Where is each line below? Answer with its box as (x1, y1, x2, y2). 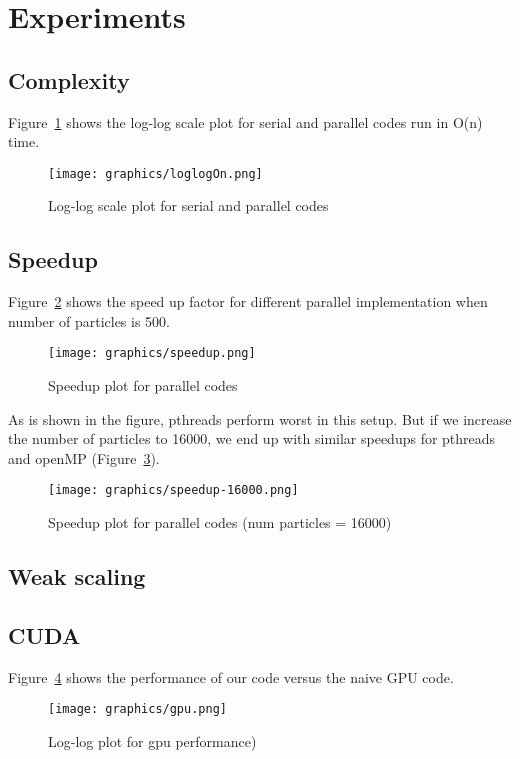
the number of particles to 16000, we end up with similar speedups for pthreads (8, 428, 496, 449)
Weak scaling (8, 561, 146, 592)
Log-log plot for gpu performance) (48, 730, 257, 751)
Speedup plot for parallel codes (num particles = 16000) (48, 512, 392, 533)
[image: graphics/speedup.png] (48, 346, 256, 361)
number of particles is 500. (8, 310, 171, 331)
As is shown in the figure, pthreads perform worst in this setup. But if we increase (8, 408, 512, 429)
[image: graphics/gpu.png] (48, 702, 227, 717)
